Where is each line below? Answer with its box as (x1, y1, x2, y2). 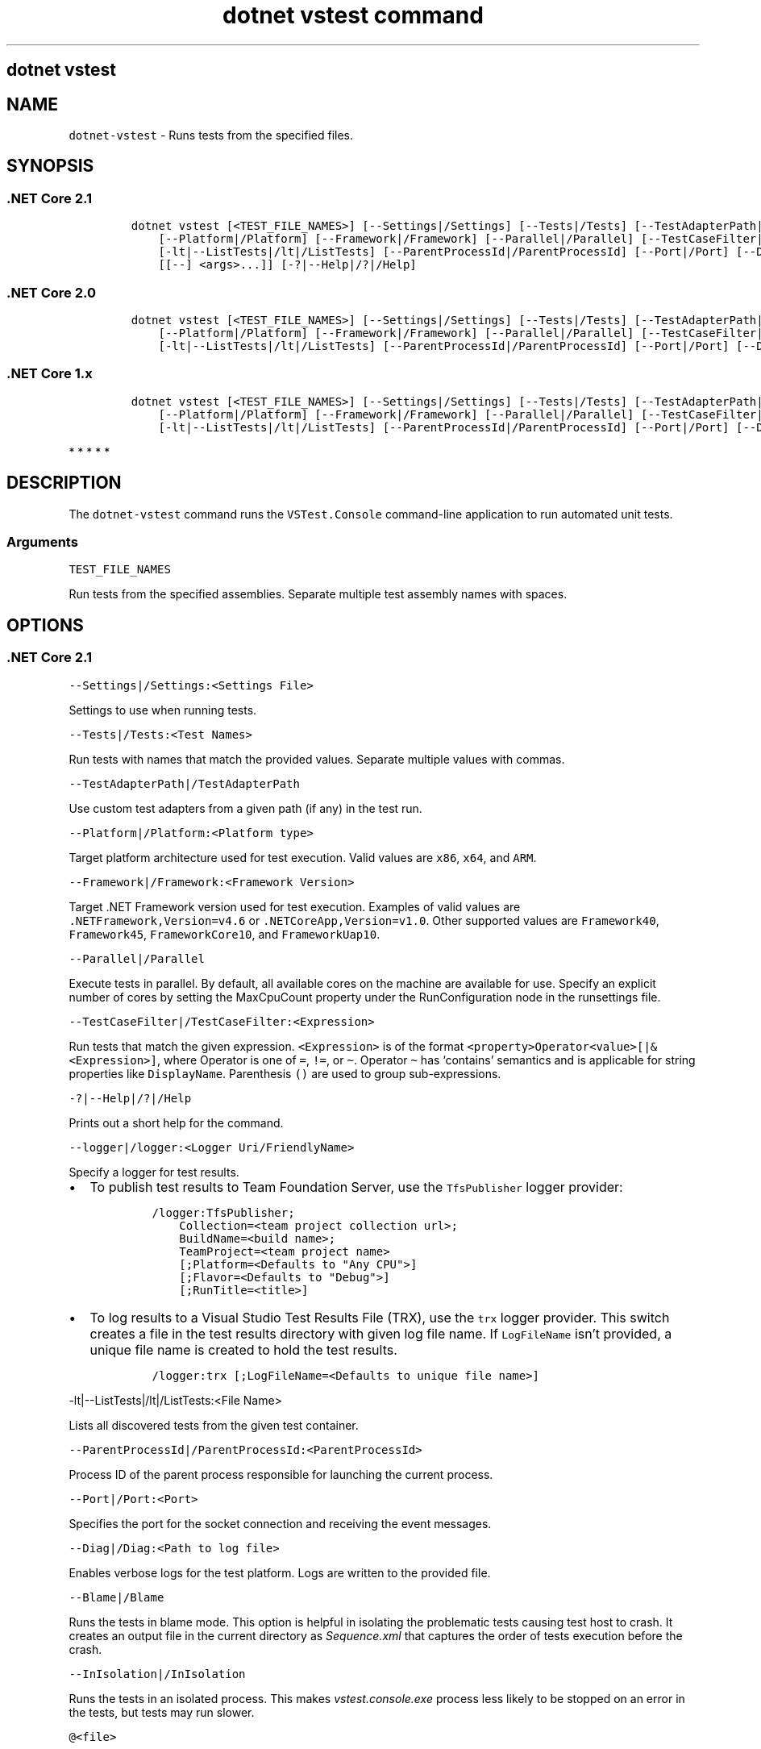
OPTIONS (6, 614, 84, 635)
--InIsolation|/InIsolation (69, 1667, 246, 1680)
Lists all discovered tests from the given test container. (69, 1418, 359, 1432)
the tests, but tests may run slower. (69, 1705, 255, 1719)
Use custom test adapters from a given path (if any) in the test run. (69, 801, 422, 815)
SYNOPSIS (6, 156, 94, 177)
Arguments (6, 533, 78, 550)
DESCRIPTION (6, 473, 122, 493)
